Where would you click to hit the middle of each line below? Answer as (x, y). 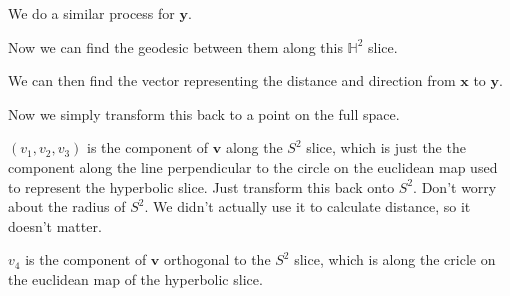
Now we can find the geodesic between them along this (175, 46)
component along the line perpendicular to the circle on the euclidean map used (253, 166)
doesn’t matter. (55, 225)
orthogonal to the (217, 259)
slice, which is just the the (386, 147)
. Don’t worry (455, 186)
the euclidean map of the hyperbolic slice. (135, 278)
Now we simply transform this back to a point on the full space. (204, 113)
